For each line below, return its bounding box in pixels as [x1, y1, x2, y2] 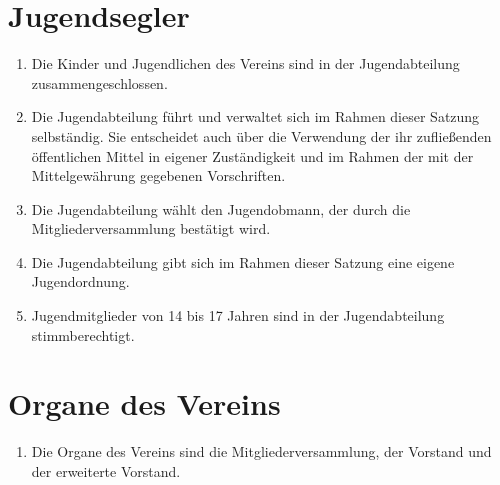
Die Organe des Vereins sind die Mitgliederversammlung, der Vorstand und [31, 441, 492, 462]
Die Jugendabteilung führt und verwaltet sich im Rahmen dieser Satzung [31, 106, 480, 127]
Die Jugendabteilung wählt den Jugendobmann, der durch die [31, 198, 411, 219]
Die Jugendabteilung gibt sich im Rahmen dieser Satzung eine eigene [31, 251, 455, 272]
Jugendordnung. [31, 271, 130, 292]
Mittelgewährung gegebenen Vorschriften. [31, 165, 286, 186]
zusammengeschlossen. [31, 72, 168, 93]
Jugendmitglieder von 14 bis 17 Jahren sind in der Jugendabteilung [31, 305, 445, 326]
